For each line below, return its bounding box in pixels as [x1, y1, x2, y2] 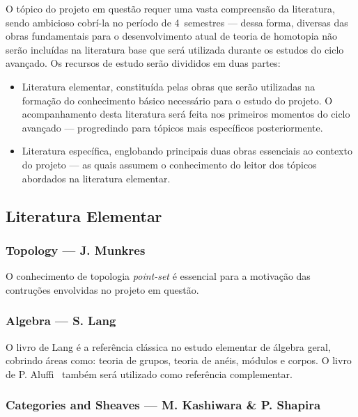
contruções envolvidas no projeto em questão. [6, 282, 199, 297]
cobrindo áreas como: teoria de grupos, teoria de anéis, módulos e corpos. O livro [6, 353, 352, 368]
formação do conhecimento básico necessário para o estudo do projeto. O [22, 93, 333, 107]
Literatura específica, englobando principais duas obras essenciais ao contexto [22, 143, 352, 158]
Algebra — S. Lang [6, 312, 116, 329]
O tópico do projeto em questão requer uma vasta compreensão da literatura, [6, 1, 335, 15]
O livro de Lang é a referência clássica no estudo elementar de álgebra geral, [6, 339, 331, 354]
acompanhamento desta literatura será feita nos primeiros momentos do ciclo [22, 107, 350, 121]
